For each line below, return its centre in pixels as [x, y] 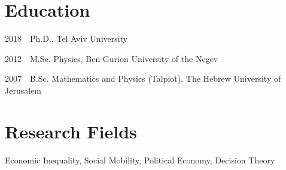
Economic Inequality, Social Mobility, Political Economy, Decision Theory [140, 160]
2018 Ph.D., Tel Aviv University [66, 38]
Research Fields [71, 131]
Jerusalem [23, 90]
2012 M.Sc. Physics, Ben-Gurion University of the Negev [112, 58]
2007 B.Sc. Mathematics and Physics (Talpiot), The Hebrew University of [143, 78]
